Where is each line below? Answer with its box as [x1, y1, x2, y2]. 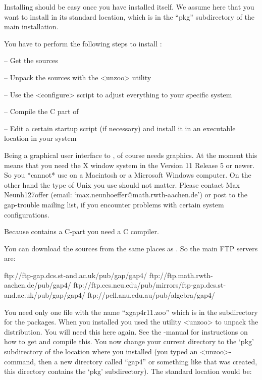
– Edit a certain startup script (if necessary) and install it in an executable [4, 123, 236, 133]
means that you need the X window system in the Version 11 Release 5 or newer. [4, 159, 255, 170]
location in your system [4, 133, 77, 143]
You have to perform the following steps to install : [4, 38, 162, 48]
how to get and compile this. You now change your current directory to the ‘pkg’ [4, 336, 254, 347]
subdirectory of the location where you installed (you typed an [4, 346, 198, 357]
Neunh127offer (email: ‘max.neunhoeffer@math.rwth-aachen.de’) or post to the [4, 189, 248, 200]
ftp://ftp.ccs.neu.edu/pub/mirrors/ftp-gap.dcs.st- [73, 280, 226, 290]
